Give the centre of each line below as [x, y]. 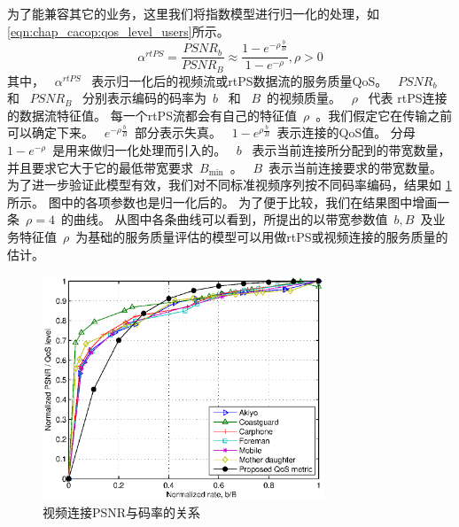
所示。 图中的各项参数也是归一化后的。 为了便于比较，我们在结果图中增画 [222, 201]
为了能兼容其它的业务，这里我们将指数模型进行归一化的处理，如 [193, 13]
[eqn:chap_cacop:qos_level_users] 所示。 [118, 31]
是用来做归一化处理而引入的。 [140, 150]
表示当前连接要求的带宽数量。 [356, 167]
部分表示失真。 [179, 132]
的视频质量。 [304, 98]
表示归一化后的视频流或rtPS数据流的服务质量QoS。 [240, 80]
